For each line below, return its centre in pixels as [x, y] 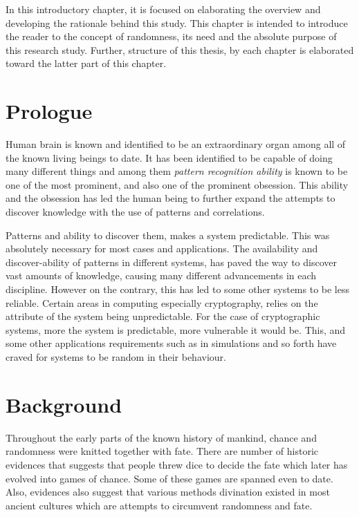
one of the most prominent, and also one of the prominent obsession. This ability [177, 184]
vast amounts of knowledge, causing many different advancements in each [161, 275]
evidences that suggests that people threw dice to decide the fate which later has [177, 464]
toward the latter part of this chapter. [86, 63]
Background [64, 404]
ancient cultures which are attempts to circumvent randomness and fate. [159, 505]
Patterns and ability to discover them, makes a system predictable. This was [168, 235]
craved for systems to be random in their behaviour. [116, 357]
